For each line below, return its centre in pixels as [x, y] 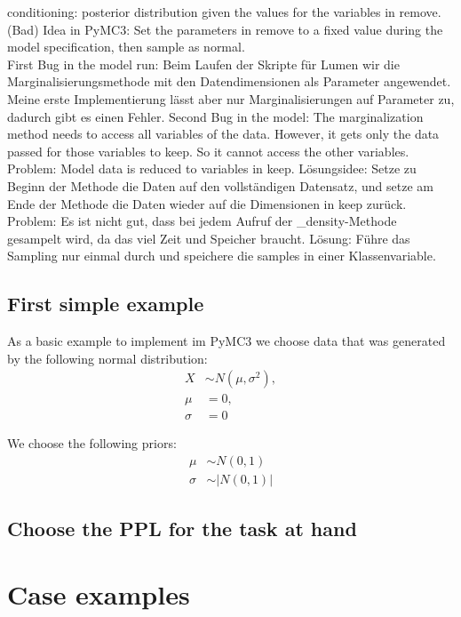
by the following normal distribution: [107, 358]
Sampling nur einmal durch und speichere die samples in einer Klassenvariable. [222, 256]
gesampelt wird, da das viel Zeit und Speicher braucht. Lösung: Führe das [209, 238]
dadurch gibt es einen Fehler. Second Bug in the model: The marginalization [215, 116]
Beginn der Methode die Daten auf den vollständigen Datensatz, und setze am [220, 185]
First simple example [106, 304]
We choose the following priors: [92, 443]
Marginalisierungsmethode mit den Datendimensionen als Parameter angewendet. [229, 81]
